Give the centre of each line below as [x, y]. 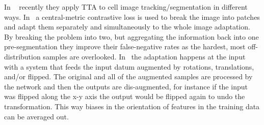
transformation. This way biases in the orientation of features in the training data [132, 106]
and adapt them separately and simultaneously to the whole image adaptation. [127, 27]
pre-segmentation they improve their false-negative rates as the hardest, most [125, 46]
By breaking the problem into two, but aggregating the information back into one [131, 36]
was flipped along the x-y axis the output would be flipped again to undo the [125, 96]
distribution [22, 56]
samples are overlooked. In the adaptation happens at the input [144, 56]
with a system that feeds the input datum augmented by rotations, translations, [129, 66]
